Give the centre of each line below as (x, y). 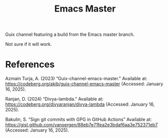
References (30, 65)
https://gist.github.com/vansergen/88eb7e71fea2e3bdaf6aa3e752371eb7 (81, 125)
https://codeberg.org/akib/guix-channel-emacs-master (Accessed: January (84, 84)
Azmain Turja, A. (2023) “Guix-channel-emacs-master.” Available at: (76, 79)
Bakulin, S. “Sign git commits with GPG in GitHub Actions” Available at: (78, 119)
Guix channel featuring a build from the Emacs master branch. (70, 34)
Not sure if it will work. (29, 44)
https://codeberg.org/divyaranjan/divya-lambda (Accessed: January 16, (80, 104)
